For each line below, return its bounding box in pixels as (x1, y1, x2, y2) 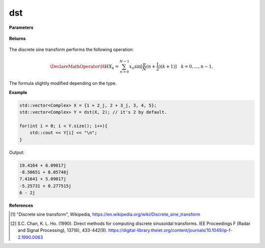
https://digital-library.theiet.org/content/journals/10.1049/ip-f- (108, 227, 233, 233)
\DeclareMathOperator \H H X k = (50, 64, 119, 71)
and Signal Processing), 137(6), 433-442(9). (18, 227, 107, 233)
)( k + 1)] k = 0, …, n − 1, (159, 64, 213, 69)
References (9, 202, 33, 208)
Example (9, 89, 27, 95)
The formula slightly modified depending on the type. (9, 80, 117, 86)
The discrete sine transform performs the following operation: (9, 47, 134, 52)
